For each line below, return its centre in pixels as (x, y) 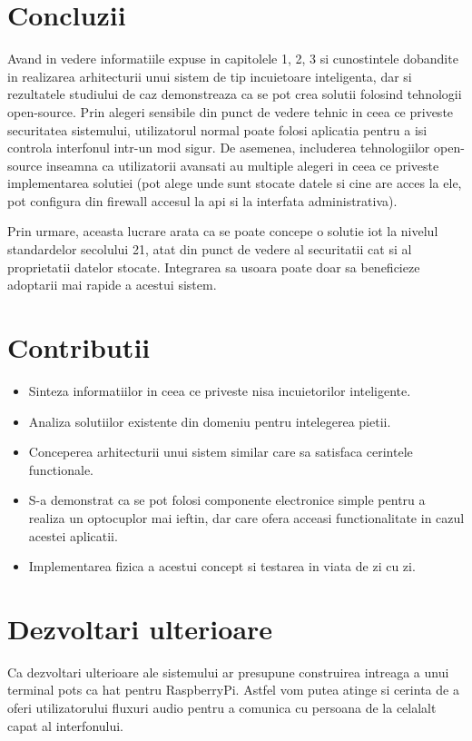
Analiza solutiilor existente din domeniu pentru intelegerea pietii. (210, 421)
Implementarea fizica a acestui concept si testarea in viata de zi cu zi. (222, 566)
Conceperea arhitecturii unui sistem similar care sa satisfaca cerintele (221, 452)
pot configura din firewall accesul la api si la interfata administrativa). (202, 200)
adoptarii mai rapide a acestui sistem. (112, 285)
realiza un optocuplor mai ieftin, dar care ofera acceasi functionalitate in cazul (246, 517)
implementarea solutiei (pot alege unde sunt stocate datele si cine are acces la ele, (235, 183)
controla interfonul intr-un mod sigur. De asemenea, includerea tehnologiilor (219, 148)
